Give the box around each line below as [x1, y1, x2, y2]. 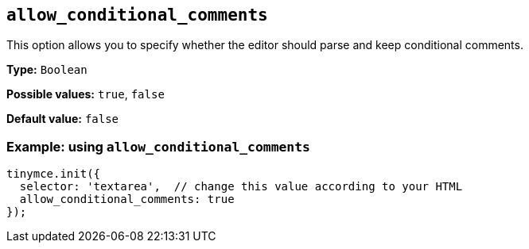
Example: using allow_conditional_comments [6, 138, 310, 155]
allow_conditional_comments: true [19, 193, 235, 206]
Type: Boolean [6, 63, 88, 77]
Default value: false [6, 112, 119, 126]
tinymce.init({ [6, 167, 101, 181]
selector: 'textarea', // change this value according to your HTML [19, 180, 463, 193]
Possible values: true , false [6, 87, 165, 102]
